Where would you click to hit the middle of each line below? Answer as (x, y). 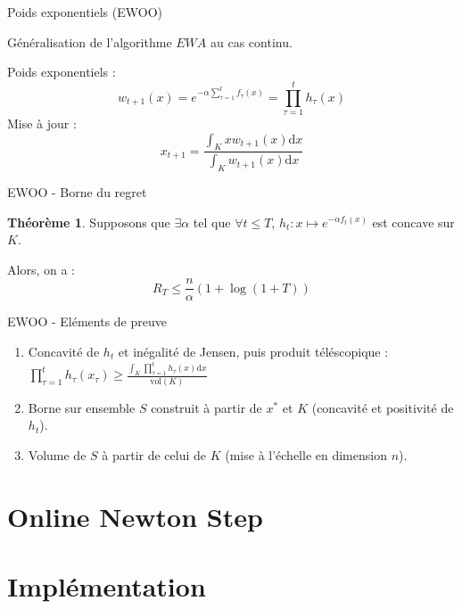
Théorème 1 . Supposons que (89, 222)
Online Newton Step (135, 516)
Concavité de (64, 351)
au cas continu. (251, 41)
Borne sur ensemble (82, 407)
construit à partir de (206, 407)
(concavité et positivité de (383, 407)
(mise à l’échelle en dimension (306, 454)
